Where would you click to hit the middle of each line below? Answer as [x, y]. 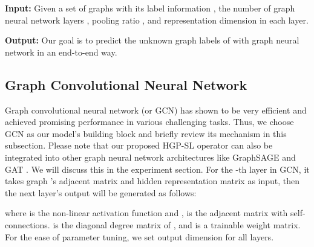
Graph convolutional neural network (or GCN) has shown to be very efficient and [156, 110]
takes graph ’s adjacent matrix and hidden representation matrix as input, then [152, 181]
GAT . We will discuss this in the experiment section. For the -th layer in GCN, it [157, 169]
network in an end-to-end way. [61, 52]
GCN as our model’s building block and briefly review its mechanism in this [146, 133]
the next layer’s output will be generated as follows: [101, 192]
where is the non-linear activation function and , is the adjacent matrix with [146, 213]
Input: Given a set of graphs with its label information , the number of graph [150, 8]
